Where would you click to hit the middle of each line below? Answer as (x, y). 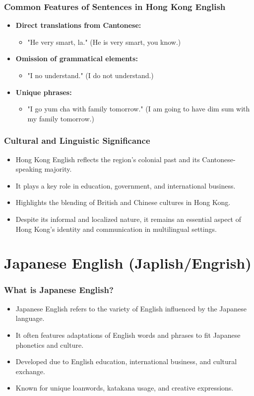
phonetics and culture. (50, 345)
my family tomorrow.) (61, 118)
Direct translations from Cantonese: (78, 25)
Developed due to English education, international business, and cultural (126, 361)
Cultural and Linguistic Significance (77, 141)
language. (30, 318)
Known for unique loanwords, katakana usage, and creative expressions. (125, 388)
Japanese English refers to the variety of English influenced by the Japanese (131, 308)
